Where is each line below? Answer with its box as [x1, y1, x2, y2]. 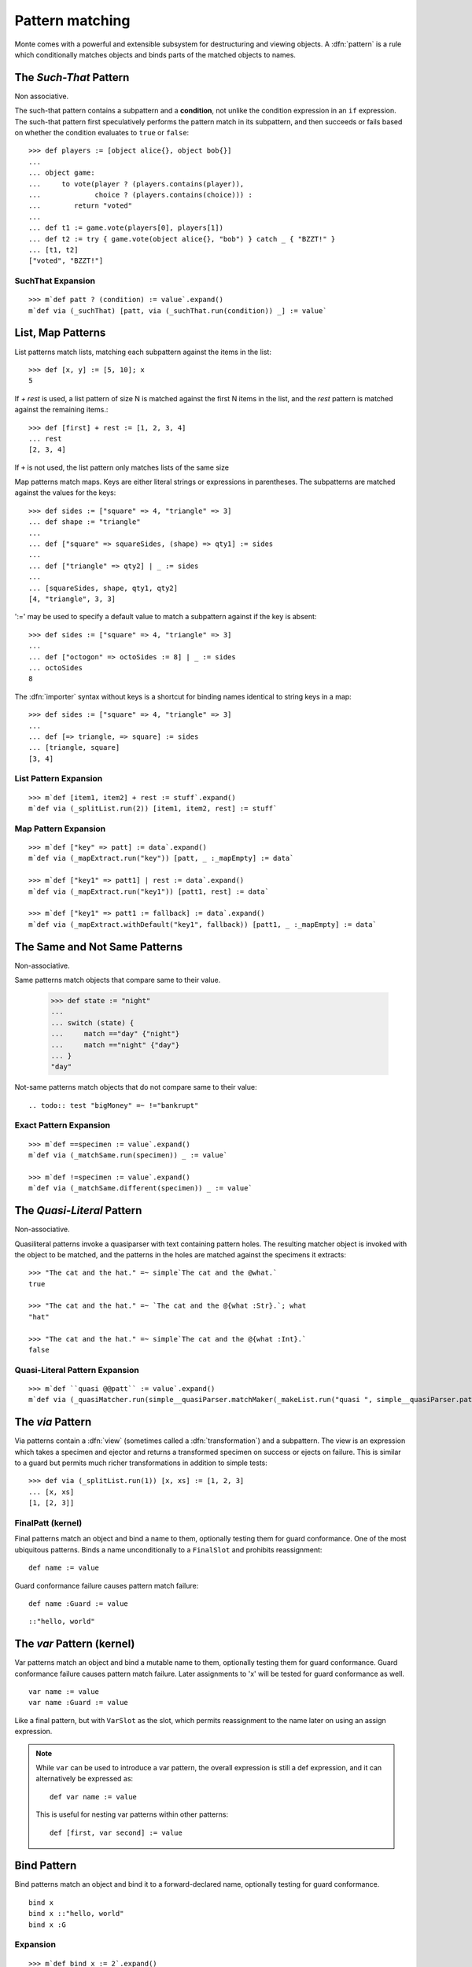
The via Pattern [14, 1415, 92, 1429]
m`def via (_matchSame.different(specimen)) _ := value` [28, 1184, 253, 1193]
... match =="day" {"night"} [50, 1029, 180, 1039]
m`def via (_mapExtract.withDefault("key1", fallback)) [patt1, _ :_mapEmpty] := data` [28, 920, 378, 928]
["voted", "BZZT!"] [28, 256, 104, 265]
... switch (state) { [50, 1018, 135, 1027]
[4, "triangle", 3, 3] [28, 594, 116, 603]
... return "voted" [28, 201, 133, 210]
